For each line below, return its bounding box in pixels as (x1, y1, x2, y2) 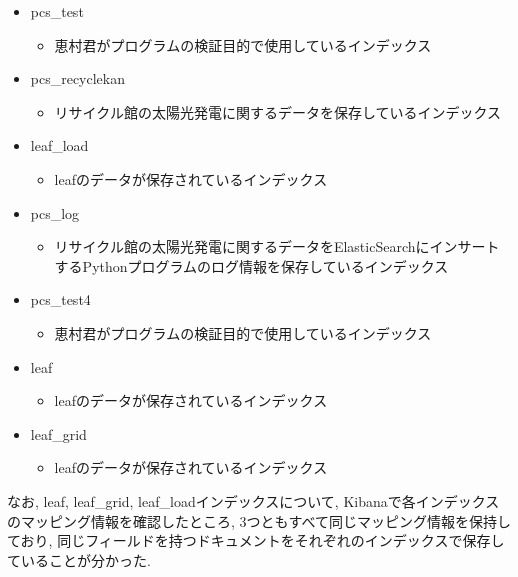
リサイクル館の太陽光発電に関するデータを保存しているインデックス (54, 101, 502, 122)
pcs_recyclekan (30, 68, 126, 89)
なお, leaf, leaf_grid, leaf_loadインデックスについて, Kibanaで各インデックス (7, 490, 500, 511)
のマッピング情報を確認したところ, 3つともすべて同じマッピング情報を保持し (7, 510, 512, 531)
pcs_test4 (30, 289, 91, 310)
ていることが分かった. (7, 549, 151, 570)
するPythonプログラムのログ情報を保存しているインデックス (54, 255, 449, 276)
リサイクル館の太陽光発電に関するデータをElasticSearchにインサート (54, 236, 500, 257)
